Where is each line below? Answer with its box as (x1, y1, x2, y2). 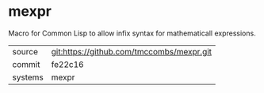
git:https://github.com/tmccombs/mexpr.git (51, 46, 212, 57)
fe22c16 (51, 58, 85, 69)
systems (12, 72, 44, 83)
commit (12, 58, 40, 69)
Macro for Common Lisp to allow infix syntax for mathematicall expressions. (8, 28, 256, 38)
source (12, 46, 38, 57)
